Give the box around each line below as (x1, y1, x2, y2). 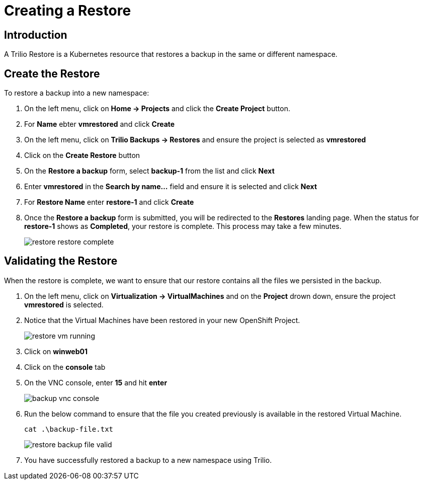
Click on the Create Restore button (24, 151, 140, 160)
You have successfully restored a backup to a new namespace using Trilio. (24, 455, 272, 464)
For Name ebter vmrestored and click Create (24, 120, 175, 129)
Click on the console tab (24, 362, 106, 371)
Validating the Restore (4, 255, 118, 268)
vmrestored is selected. (24, 300, 104, 309)
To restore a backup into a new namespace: (4, 89, 149, 98)
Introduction (4, 28, 67, 41)
